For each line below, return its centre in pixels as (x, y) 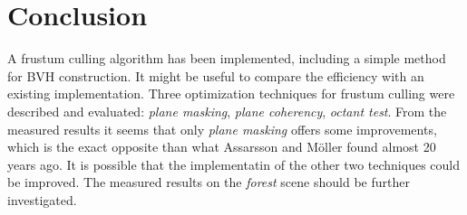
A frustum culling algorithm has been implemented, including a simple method (227, 58)
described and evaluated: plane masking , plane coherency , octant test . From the (227, 111)
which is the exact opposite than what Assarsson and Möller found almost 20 (222, 147)
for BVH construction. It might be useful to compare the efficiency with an (216, 75)
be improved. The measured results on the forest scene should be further (209, 182)
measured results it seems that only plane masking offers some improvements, (222, 129)
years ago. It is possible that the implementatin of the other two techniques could (233, 164)
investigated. (42, 199)
